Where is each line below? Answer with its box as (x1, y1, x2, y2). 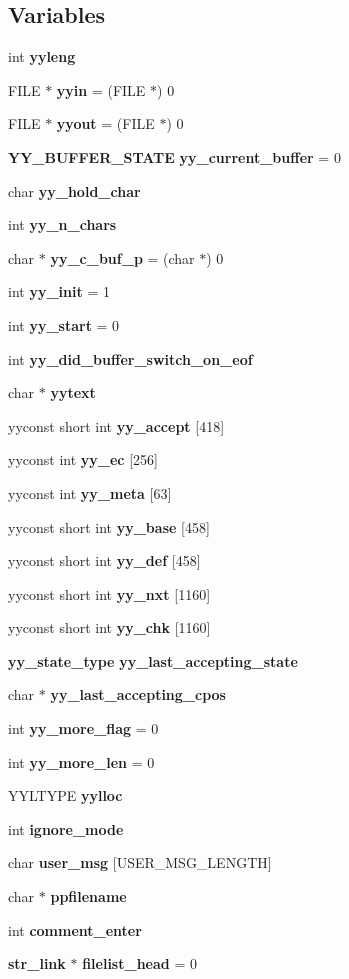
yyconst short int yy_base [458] (8, 516, 210, 537)
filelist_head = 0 (82, 953, 197, 974)
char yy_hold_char (8, 180, 141, 201)
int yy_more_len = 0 (8, 751, 155, 772)
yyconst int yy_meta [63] (8, 482, 172, 503)
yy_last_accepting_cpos (50, 684, 226, 705)
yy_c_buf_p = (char (50, 247, 195, 268)
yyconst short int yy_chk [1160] (8, 617, 211, 638)
